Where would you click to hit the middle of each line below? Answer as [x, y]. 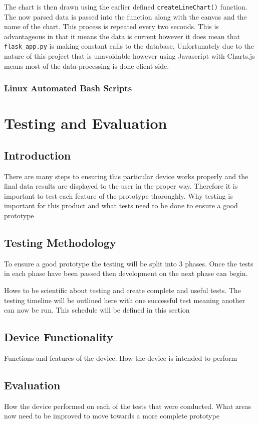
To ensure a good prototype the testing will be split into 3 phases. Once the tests [129, 263]
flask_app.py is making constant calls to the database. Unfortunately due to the [129, 46]
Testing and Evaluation [86, 123]
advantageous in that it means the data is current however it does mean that [122, 36]
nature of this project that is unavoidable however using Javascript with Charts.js [129, 56]
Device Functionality [59, 337]
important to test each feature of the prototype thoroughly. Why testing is [118, 195]
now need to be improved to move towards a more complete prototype [112, 416]
